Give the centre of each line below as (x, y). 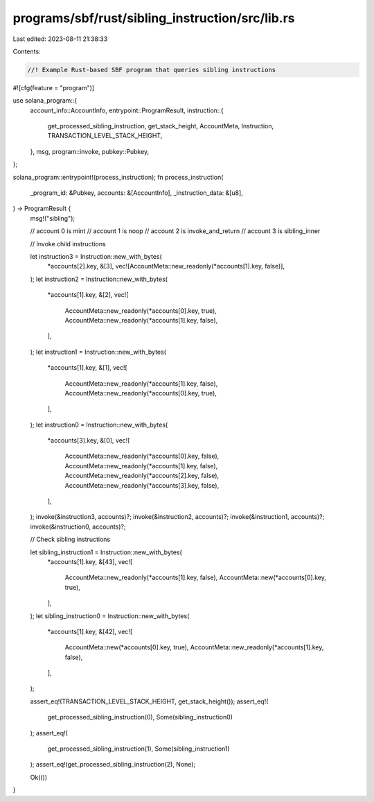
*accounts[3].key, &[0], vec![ (89, 441)
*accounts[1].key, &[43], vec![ (90, 561)
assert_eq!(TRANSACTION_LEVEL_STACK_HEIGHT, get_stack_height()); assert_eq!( (149, 701)
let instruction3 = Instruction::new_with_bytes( (96, 256)
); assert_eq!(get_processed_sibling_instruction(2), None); (113, 765)
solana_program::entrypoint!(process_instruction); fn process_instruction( (118, 177)
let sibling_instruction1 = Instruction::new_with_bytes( (106, 552)
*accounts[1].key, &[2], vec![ (88, 295)
